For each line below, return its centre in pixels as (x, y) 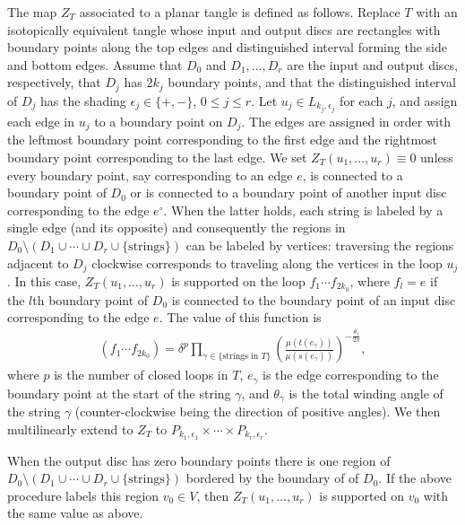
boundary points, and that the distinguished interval (312, 82)
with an (437, 12)
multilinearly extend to (70, 429)
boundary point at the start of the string (119, 393)
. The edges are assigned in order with (346, 121)
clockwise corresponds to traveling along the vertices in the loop (267, 262)
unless (437, 157)
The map (32, 12)
